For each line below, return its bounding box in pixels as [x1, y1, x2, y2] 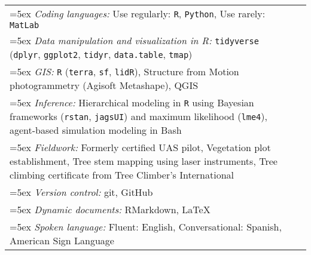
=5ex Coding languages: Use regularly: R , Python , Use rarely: [10, 7, 266, 20]
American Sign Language [10, 234, 114, 247]
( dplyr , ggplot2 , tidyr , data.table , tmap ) [10, 47, 193, 61]
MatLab [10, 20, 39, 30]
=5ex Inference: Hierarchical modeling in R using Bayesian [10, 96, 254, 109]
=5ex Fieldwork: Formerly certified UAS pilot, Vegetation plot [10, 140, 271, 154]
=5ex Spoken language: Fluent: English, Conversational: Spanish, [10, 220, 282, 234]
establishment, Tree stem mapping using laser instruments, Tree [10, 154, 278, 168]
